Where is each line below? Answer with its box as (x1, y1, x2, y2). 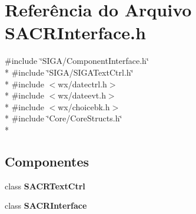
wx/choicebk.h (58, 100, 110, 113)
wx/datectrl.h (58, 77, 107, 90)
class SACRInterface (5, 199, 87, 212)
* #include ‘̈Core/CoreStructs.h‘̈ (5, 112, 122, 124)
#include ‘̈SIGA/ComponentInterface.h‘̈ (5, 55, 149, 67)
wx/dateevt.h (58, 89, 106, 101)
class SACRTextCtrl (5, 179, 85, 192)
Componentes (5, 152, 89, 170)
